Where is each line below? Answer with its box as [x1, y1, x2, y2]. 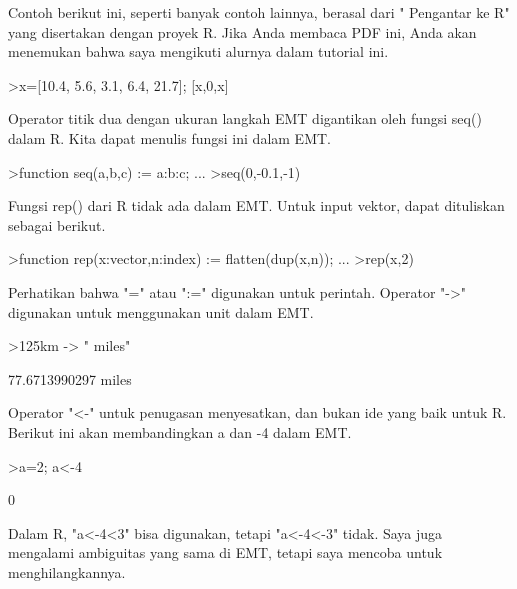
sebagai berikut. [8, 214, 106, 235]
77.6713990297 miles [8, 368, 132, 389]
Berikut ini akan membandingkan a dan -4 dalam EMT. [8, 421, 352, 442]
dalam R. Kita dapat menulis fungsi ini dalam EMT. [8, 127, 331, 148]
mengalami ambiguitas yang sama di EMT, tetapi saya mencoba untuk [8, 542, 443, 563]
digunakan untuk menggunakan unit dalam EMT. [8, 301, 314, 322]
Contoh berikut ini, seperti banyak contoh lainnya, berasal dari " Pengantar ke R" [8, 2, 510, 22]
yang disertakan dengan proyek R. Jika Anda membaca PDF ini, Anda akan [8, 21, 477, 42]
